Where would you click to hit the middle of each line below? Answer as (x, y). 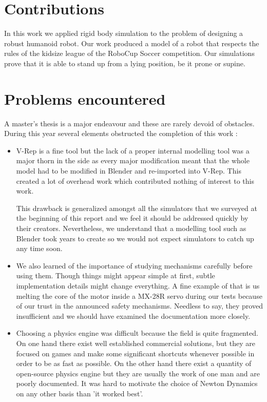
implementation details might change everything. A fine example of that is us (138, 285)
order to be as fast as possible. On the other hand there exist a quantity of (134, 363)
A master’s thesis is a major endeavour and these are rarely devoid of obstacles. (129, 123)
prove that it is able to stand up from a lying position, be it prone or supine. (125, 63)
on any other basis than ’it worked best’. (80, 393)
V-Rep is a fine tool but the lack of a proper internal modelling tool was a (133, 150)
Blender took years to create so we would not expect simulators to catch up (135, 238)
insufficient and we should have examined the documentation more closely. (133, 315)
